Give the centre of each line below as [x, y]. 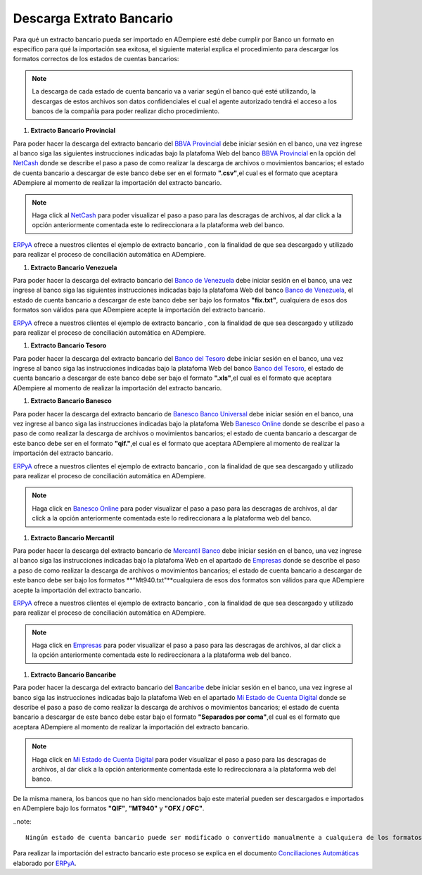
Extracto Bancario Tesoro [69, 345]
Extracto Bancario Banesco [71, 401]
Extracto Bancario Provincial [73, 131]
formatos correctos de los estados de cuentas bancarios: [96, 59]
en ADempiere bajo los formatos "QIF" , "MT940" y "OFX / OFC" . [109, 808]
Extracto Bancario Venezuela [74, 267]
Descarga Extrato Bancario [93, 18]
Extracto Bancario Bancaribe [73, 675]
